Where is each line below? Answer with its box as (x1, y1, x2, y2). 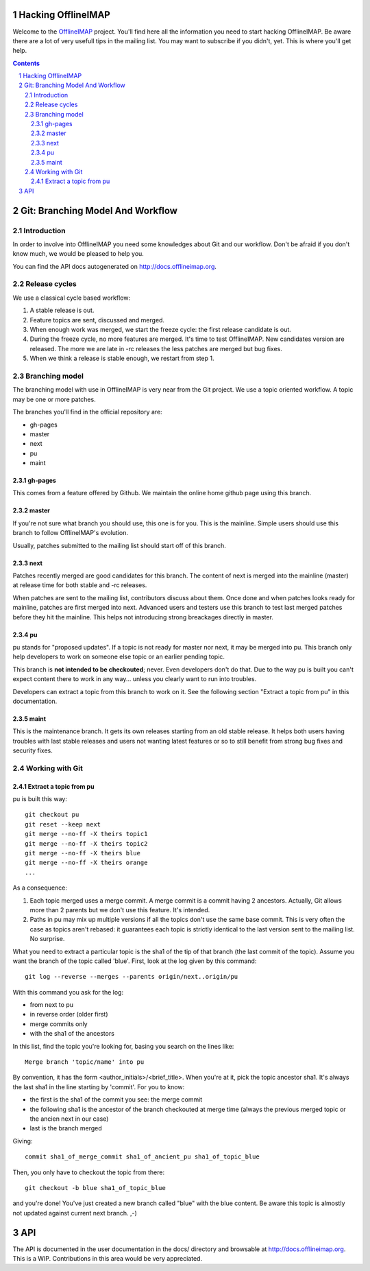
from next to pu (29, 1001, 73, 1009)
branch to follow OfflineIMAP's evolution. (12, 529, 128, 537)
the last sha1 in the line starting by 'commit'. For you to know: (12, 1082, 185, 1091)
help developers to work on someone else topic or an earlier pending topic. (12, 652, 225, 661)
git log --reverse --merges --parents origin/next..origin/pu (25, 973, 238, 981)
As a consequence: (12, 883, 68, 892)
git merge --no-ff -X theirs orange (25, 859, 148, 867)
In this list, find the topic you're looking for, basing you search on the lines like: (12, 1042, 234, 1050)
